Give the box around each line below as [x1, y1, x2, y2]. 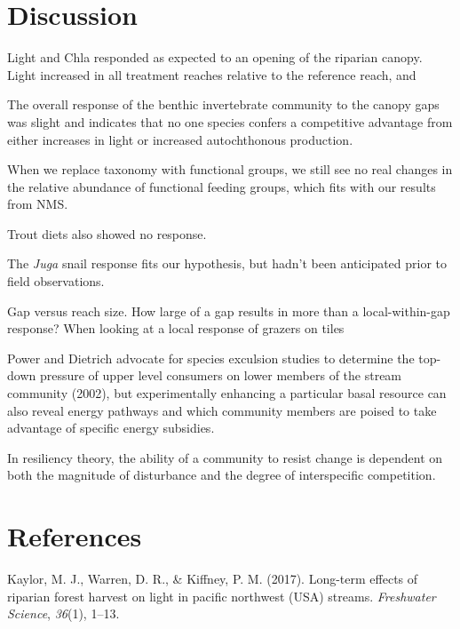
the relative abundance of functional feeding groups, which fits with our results [7, 177, 436, 195]
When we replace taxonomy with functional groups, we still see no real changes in [7, 160, 453, 179]
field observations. [7, 272, 105, 291]
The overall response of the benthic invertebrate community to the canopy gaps [7, 95, 440, 114]
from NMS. [7, 195, 68, 213]
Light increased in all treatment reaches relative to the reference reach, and [7, 65, 416, 84]
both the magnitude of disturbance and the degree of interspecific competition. [7, 466, 436, 484]
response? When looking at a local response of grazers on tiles [7, 319, 345, 338]
